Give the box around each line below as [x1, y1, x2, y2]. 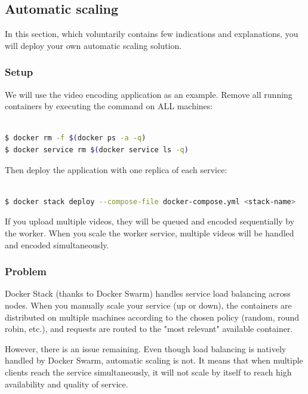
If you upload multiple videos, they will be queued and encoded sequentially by [5, 215, 295, 227]
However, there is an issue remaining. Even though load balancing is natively [5, 342, 287, 355]
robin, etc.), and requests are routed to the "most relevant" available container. [5, 322, 293, 335]
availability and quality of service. [5, 377, 128, 390]
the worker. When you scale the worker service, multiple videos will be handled [5, 226, 294, 239]
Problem [5, 264, 47, 279]
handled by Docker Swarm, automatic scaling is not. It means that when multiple [5, 354, 303, 367]
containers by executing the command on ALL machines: [5, 100, 213, 112]
